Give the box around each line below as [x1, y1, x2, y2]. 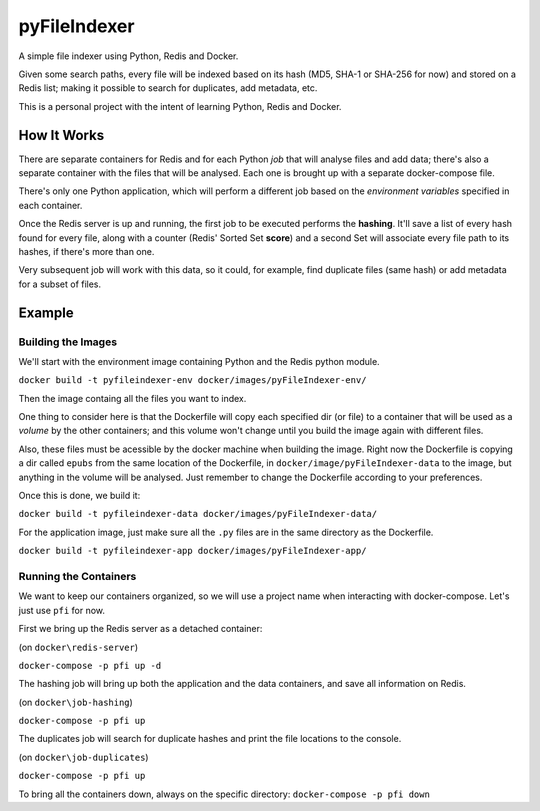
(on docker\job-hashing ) [18, 696, 134, 708]
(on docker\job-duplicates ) [18, 751, 149, 763]
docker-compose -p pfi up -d [18, 660, 162, 671]
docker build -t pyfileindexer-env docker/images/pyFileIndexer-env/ [18, 375, 367, 386]
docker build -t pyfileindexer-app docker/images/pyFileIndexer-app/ [18, 545, 367, 557]
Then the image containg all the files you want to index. [18, 392, 247, 404]
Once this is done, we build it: [18, 490, 141, 502]
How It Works [18, 126, 105, 144]
